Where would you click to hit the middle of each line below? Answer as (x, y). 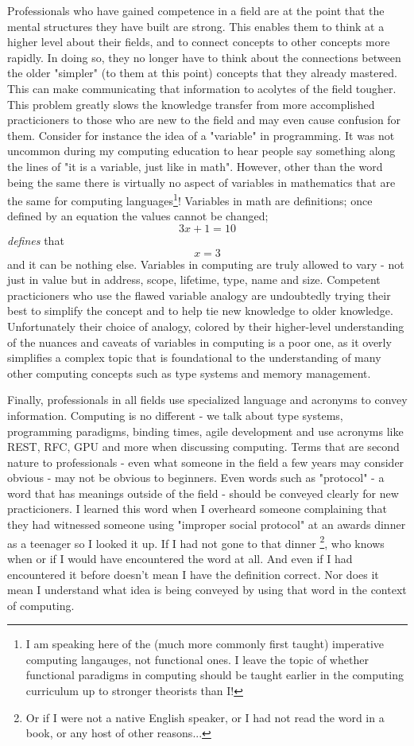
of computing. (41, 605)
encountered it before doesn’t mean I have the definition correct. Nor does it (193, 574)
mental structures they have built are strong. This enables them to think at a (196, 26)
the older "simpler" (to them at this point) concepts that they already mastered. (202, 73)
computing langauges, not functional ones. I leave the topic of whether (197, 659)
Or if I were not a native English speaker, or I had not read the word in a (205, 717)
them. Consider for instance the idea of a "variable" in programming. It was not (201, 135)
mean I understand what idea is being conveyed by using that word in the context (207, 590)
